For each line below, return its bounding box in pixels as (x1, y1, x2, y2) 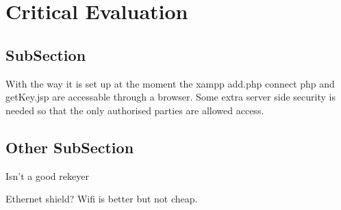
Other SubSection (5, 136, 134, 157)
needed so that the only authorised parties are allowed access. (5, 103, 264, 117)
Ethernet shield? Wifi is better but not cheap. (5, 192, 198, 206)
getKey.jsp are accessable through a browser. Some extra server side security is (5, 90, 336, 104)
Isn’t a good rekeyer (5, 168, 89, 183)
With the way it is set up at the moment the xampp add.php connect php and (5, 76, 335, 90)
